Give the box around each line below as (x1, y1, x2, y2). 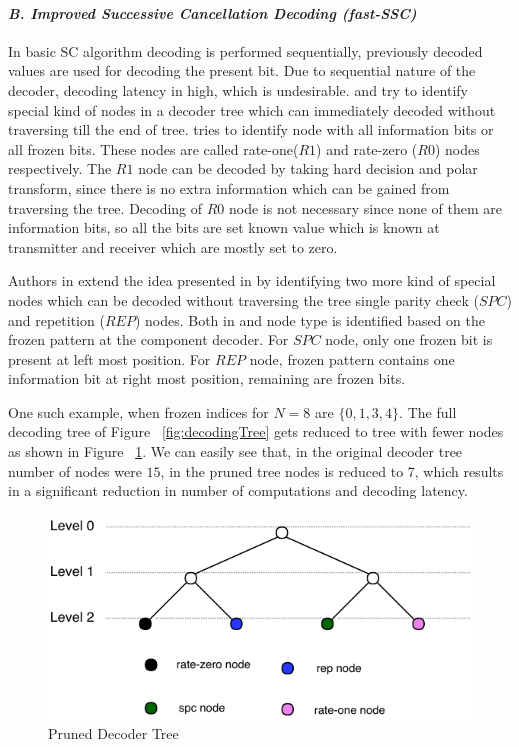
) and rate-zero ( (316, 138, 418, 159)
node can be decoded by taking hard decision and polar (138, 158, 478, 179)
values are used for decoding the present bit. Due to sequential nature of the (8, 60, 476, 81)
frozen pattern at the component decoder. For (8, 329, 289, 350)
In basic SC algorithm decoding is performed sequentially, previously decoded (8, 40, 483, 61)
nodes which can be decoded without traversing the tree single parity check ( (8, 289, 479, 310)
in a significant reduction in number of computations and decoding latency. (8, 480, 468, 501)
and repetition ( (8, 309, 105, 330)
